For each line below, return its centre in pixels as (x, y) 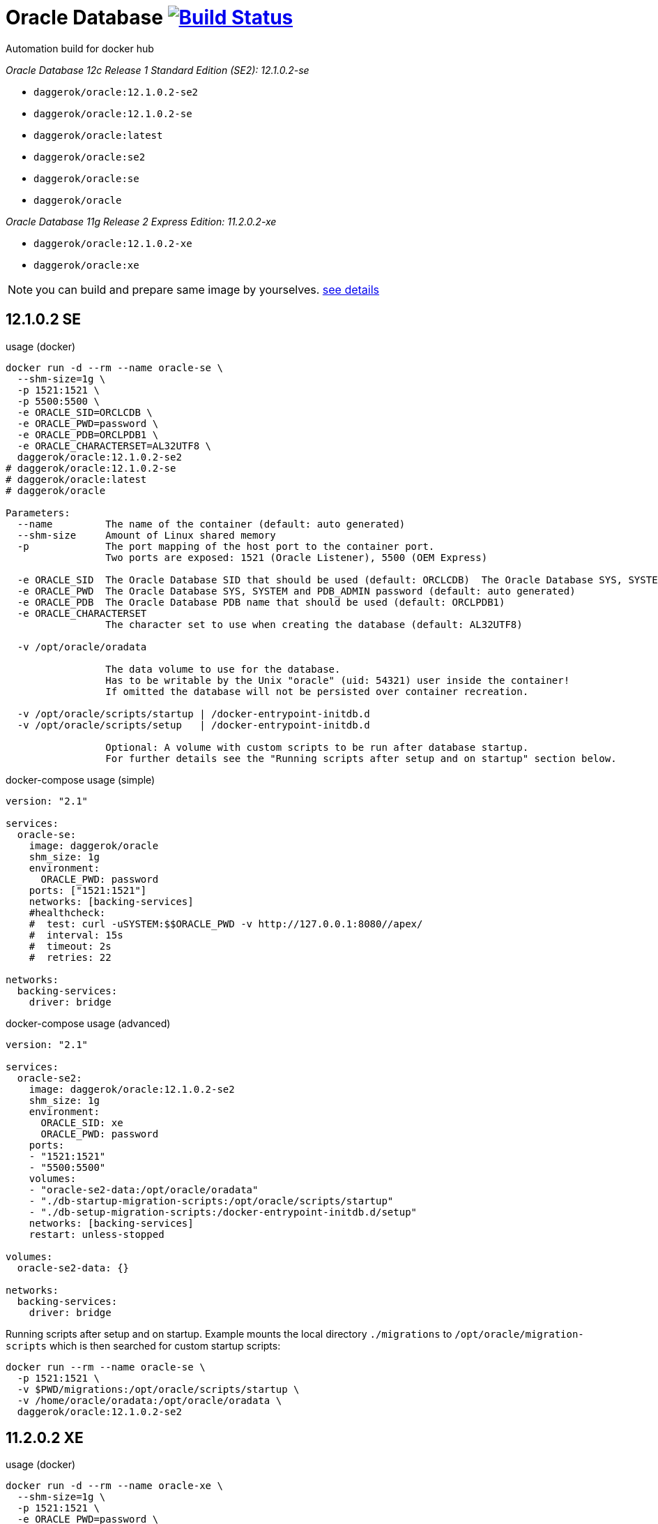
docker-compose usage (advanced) (88, 1023)
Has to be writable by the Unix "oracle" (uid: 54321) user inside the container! (338, 680)
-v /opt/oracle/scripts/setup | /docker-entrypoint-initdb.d (193, 725)
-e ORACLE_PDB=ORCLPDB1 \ (88, 434)
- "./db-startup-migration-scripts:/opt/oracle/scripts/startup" (211, 1201)
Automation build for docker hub (80, 48)
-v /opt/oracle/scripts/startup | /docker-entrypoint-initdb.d (193, 714)
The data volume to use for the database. (223, 669)
